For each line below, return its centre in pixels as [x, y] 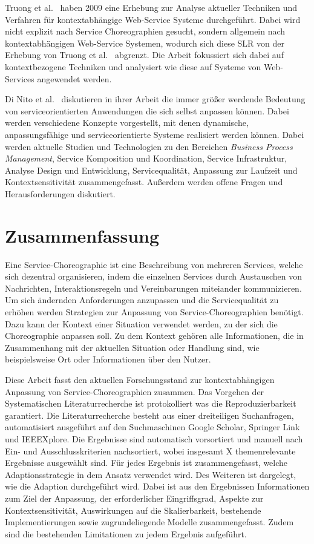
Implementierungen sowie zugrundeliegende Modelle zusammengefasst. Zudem [149, 522]
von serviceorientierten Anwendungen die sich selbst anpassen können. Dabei [147, 110]
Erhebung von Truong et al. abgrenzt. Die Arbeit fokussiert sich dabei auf [144, 55]
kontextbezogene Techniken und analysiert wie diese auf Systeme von [133, 66]
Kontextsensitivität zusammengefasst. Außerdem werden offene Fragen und [144, 182]
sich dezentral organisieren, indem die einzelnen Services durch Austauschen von [153, 276]
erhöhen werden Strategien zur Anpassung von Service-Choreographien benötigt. [154, 312]
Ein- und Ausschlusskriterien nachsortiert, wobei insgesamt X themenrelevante [150, 451]
